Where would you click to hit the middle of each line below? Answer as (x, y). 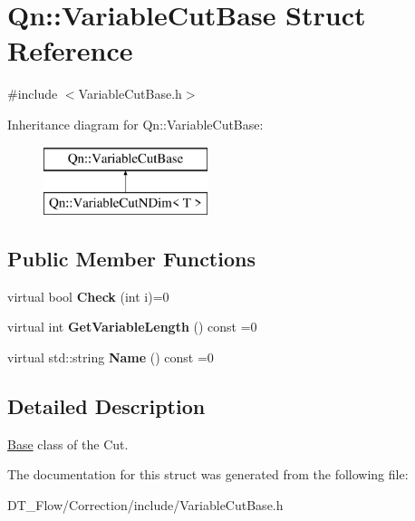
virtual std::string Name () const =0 (111, 357)
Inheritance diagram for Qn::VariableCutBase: (135, 124)
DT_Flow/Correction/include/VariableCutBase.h (145, 505)
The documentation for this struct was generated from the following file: (208, 474)
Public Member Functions (131, 259)
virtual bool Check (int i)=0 (88, 296)
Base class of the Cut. (68, 444)
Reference (70, 50)
